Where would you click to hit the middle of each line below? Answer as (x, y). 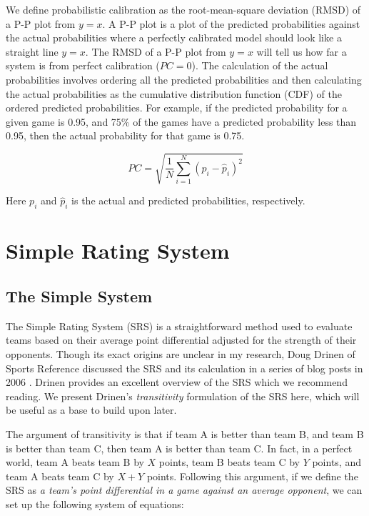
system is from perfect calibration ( (83, 65)
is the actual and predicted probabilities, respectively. (188, 200)
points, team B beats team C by (229, 462)
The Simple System (79, 296)
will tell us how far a (302, 51)
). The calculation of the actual (260, 65)
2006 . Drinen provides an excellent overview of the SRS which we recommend (177, 382)
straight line (32, 51)
